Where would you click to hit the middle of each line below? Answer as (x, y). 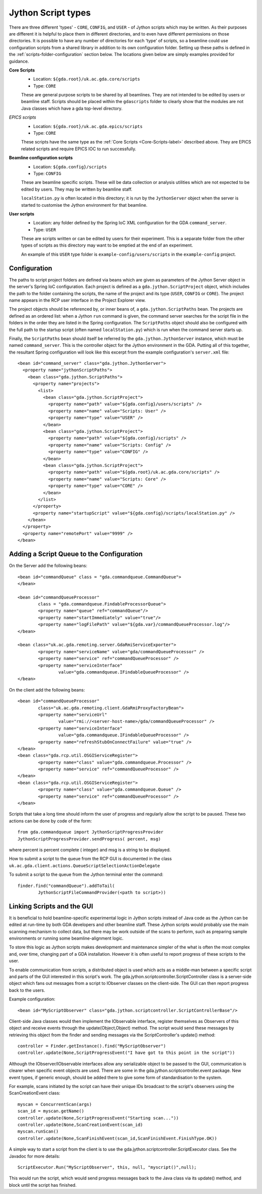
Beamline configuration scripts (41, 158)
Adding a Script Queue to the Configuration (76, 554)
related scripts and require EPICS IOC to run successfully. (79, 149)
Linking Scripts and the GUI (51, 906)
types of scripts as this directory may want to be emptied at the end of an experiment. (107, 245)
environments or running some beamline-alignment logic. (66, 938)
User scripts (22, 214)
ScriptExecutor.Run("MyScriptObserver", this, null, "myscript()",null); (107, 1167)
